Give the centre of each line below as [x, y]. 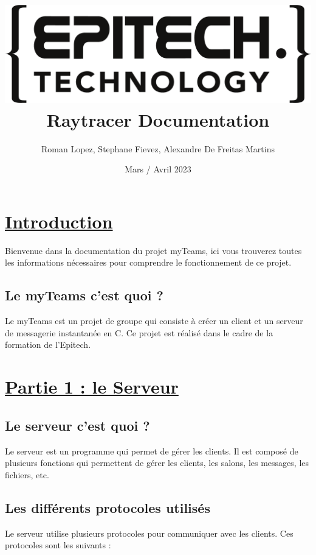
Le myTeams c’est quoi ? [84, 295]
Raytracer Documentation [158, 119]
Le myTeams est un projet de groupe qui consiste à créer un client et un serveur [154, 321]
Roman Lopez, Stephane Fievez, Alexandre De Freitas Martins [158, 148]
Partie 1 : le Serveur [92, 387]
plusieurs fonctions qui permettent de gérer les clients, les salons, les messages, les [157, 463]
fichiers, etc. [27, 474]
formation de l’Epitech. [48, 345]
